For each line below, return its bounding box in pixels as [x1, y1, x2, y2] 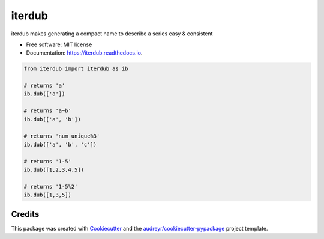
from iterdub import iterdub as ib [23, 65, 128, 72]
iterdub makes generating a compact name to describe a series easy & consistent [11, 30, 213, 37]
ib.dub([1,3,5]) [23, 192, 72, 198]
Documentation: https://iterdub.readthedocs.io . [26, 49, 143, 56]
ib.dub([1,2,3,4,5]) [23, 166, 84, 173]
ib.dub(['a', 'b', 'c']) [23, 141, 97, 148]
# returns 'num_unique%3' [23, 133, 100, 139]
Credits [11, 209, 40, 219]
